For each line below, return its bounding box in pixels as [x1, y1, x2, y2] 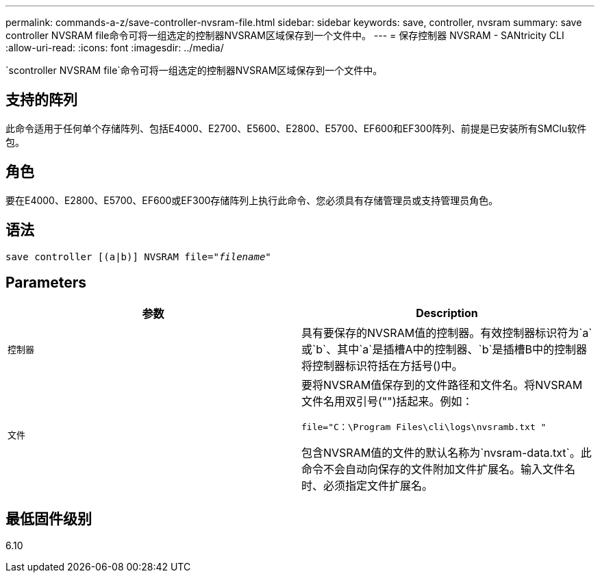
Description [416, 306, 478, 321]
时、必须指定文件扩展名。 [301, 479, 434, 493]
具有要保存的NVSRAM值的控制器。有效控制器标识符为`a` [301, 326, 592, 340]
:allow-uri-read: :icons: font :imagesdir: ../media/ [5, 42, 224, 53]
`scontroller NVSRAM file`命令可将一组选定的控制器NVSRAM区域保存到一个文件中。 [5, 64, 383, 76]
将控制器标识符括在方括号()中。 [301, 359, 463, 373]
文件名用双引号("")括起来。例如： [301, 394, 473, 409]
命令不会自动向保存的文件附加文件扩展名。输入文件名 [301, 462, 576, 477]
